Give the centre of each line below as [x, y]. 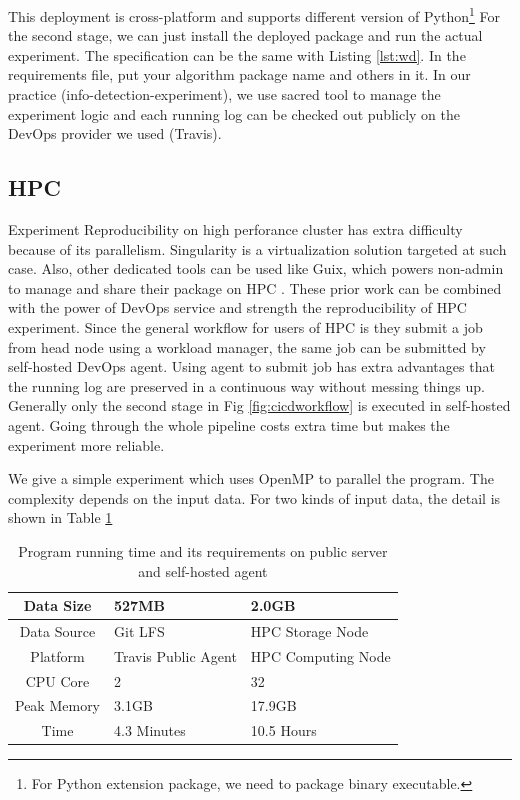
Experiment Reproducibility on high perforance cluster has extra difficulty [235, 229]
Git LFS [139, 630]
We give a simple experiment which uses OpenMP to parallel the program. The [251, 478]
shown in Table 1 [60, 517]
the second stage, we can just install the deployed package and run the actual [245, 35]
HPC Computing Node [320, 655]
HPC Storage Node [309, 630]
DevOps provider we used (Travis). [115, 133]
